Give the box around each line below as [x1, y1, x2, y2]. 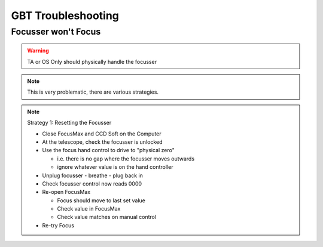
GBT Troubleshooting [11, 9, 120, 22]
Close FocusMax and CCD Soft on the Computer [42, 130, 161, 137]
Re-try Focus [42, 221, 75, 229]
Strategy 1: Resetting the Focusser [27, 119, 112, 126]
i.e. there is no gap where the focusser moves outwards [57, 155, 194, 162]
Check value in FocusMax [57, 205, 121, 212]
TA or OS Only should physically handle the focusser [27, 58, 157, 65]
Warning [27, 47, 49, 54]
